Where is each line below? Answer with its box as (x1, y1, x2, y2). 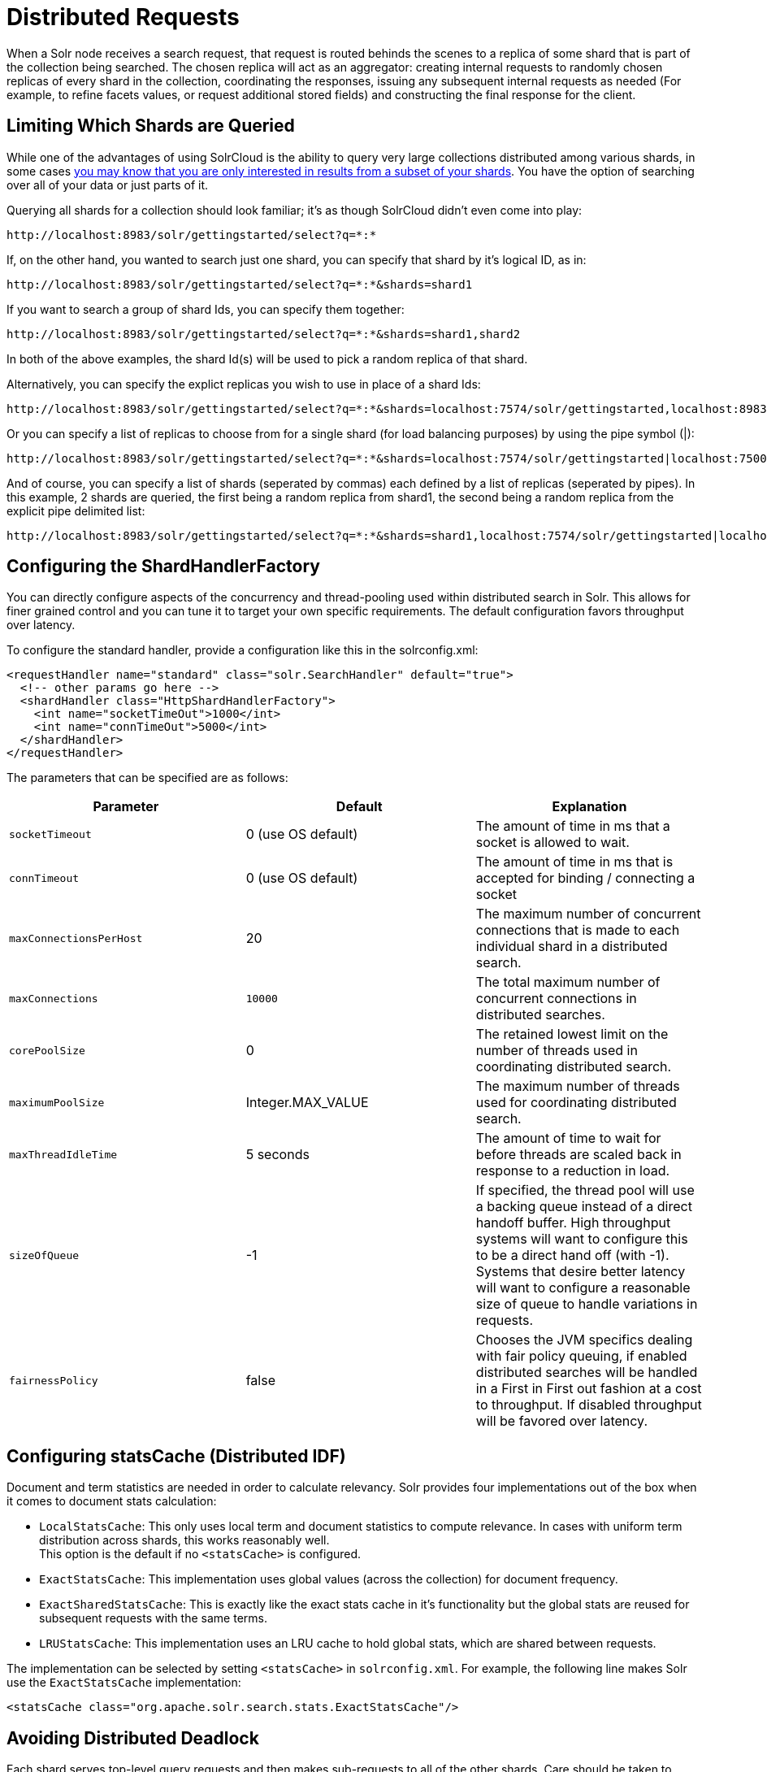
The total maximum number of (475, 974, 661, 991)
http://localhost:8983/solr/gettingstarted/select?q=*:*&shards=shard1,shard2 (6, 327, 521, 341)
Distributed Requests (6, 3, 240, 31)
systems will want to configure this (475, 1231, 688, 1248)
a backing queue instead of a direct (475, 1198, 692, 1215)
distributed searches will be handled (475, 1364, 698, 1381)
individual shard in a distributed (475, 938, 668, 955)
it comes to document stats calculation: (6, 1494, 217, 1509)
